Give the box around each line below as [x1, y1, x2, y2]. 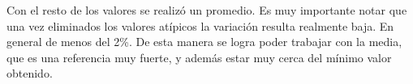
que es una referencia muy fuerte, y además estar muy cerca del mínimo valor [6, 48, 392, 65]
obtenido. [6, 65, 53, 82]
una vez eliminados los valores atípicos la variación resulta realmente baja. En [6, 17, 394, 34]
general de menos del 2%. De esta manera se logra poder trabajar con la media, [6, 33, 402, 50]
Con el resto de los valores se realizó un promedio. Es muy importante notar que [6, 2, 407, 18]
